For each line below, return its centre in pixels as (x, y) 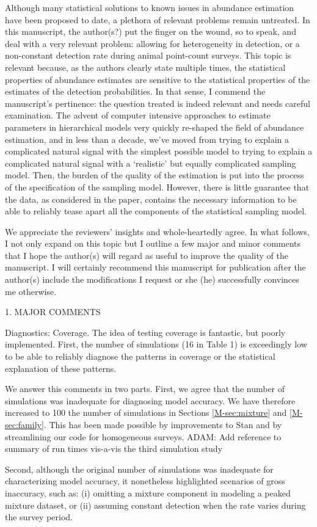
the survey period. (39, 517)
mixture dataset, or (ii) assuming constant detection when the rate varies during (155, 505)
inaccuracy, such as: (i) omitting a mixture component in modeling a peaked (148, 492)
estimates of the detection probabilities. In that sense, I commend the (135, 91)
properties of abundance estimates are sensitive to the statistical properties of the (158, 79)
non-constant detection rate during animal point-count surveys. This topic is (148, 55)
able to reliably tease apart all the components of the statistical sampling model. (156, 211)
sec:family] (24, 424)
